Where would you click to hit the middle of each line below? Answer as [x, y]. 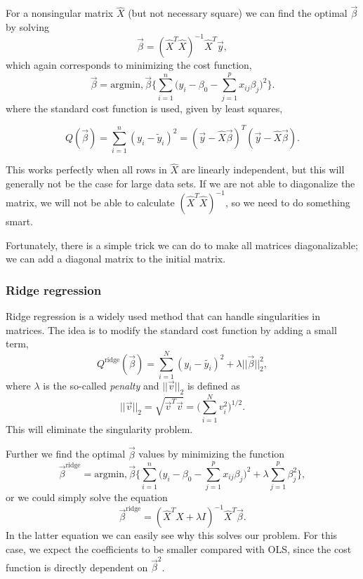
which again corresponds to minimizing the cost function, [129, 64]
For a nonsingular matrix [60, 13]
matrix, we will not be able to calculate [90, 202]
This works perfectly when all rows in [86, 169]
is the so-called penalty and [101, 385]
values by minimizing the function [212, 454]
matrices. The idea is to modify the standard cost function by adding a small [171, 330]
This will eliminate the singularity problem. [99, 428]
